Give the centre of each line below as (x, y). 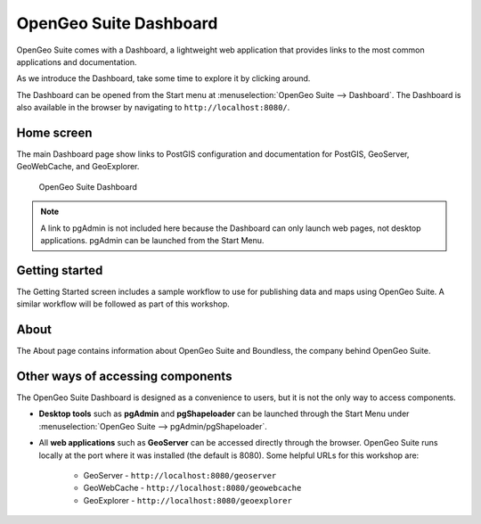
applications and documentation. (77, 61)
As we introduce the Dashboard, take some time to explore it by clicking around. (163, 78)
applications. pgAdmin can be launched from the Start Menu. (152, 240)
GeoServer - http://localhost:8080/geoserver (180, 476)
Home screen (54, 132)
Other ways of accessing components (124, 376)
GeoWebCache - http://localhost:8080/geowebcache (192, 488)
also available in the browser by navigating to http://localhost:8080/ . (153, 108)
